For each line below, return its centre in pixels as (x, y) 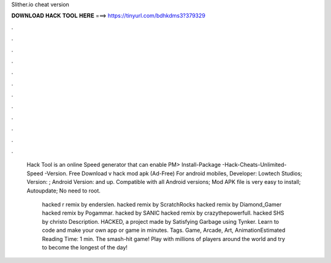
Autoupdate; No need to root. (64, 191)
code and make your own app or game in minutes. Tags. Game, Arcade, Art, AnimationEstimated (164, 231)
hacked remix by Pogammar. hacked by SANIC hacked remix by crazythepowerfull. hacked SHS (163, 213)
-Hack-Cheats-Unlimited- (254, 165)
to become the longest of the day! (85, 247)
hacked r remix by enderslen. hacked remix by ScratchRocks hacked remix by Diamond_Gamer (162, 205)
